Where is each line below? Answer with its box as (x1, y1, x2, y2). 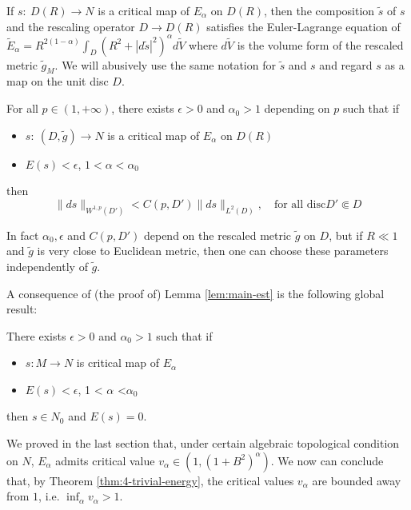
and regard (319, 56, 373, 73)
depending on (264, 100, 330, 117)
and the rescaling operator (6, 18, 135, 34)
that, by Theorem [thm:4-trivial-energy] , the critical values (6, 472, 294, 488)
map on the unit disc (6, 73, 109, 90)
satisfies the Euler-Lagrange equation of (206, 18, 401, 34)
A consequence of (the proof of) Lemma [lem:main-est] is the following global (6, 285, 385, 301)
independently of (6, 257, 88, 274)
